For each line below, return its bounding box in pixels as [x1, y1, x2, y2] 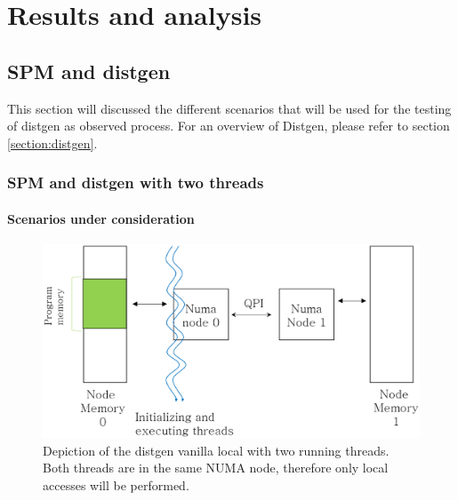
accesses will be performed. [43, 475, 189, 494]
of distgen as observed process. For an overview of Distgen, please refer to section [7, 116, 450, 135]
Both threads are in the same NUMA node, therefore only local [43, 458, 389, 477]
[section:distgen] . [7, 133, 98, 152]
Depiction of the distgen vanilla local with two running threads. [43, 440, 390, 459]
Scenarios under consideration [7, 209, 195, 227]
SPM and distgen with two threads [7, 171, 264, 194]
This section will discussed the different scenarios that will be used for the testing [7, 99, 452, 117]
